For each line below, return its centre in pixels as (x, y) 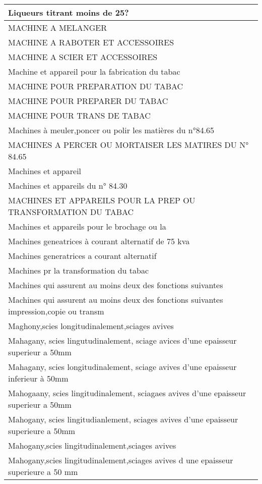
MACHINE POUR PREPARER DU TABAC (88, 101)
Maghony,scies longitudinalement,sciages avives (91, 326)
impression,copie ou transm (56, 311)
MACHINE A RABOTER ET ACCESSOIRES (91, 42)
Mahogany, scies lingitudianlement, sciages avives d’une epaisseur (123, 419)
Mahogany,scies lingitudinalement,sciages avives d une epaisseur (121, 460)
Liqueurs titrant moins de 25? (69, 12)
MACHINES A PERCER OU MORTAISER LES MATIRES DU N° (128, 145)
